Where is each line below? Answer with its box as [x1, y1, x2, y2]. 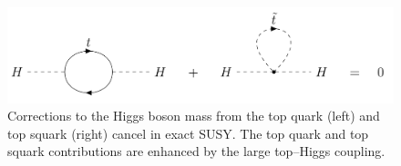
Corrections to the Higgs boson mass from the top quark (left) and [7, 106, 380, 125]
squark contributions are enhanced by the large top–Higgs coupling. [7, 142, 386, 161]
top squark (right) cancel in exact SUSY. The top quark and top [7, 123, 369, 142]
